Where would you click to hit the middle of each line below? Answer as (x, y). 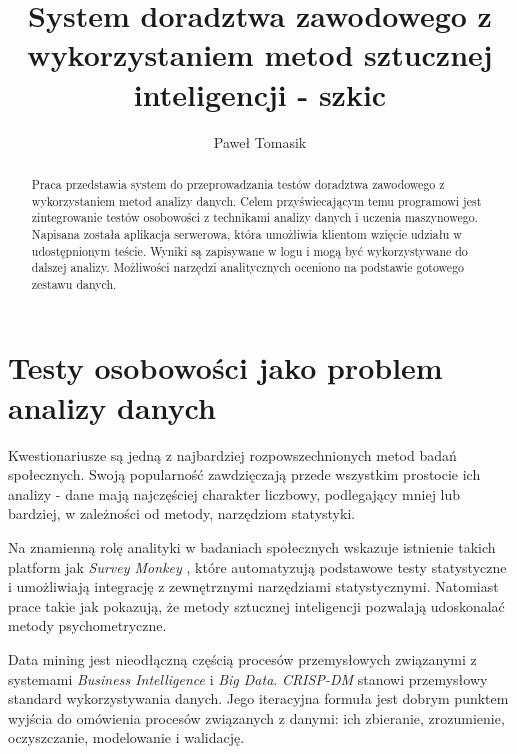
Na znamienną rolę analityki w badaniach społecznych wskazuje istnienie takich (252, 546)
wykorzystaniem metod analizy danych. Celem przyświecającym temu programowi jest (256, 200)
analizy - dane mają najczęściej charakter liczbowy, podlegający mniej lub (234, 493)
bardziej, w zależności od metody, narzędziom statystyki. (182, 513)
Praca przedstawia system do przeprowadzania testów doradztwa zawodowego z (238, 183)
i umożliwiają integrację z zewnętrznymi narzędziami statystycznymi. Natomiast (253, 586)
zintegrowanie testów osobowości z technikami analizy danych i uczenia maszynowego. (254, 217)
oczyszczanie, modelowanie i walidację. (126, 737)
